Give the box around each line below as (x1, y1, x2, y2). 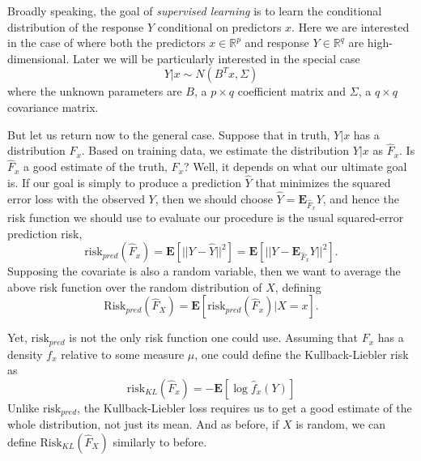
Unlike (7, 399, 40, 416)
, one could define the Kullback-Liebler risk (194, 345, 409, 362)
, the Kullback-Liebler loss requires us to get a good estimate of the (77, 399, 412, 416)
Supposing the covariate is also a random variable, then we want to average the (7, 263, 401, 280)
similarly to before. (113, 433, 207, 450)
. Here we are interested (291, 18, 410, 35)
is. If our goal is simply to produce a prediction (7, 174, 241, 190)
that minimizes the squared (255, 174, 391, 190)
